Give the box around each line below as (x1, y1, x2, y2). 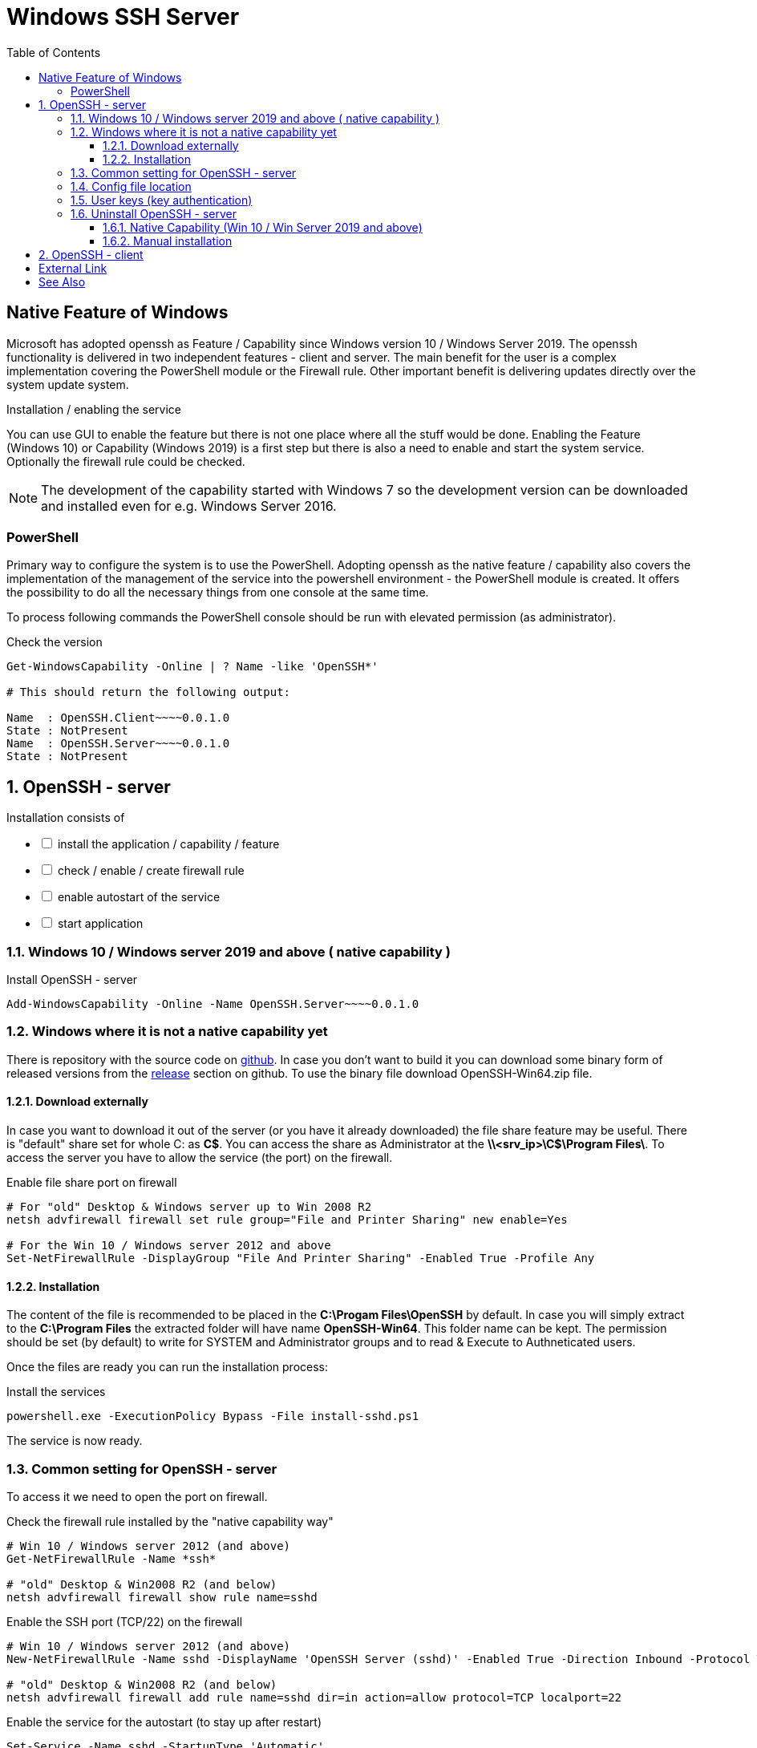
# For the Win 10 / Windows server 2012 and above (6, 1238, 331, 1252)
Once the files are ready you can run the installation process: (6, 1360, 329, 1374)
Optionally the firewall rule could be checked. (6, 454, 245, 468)
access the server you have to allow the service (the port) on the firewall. (6, 1150, 393, 1164)
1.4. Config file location (71, 179, 192, 193)
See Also (38, 274, 86, 289)
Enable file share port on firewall (6, 1175, 177, 1189)
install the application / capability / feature (57, 837, 280, 852)
